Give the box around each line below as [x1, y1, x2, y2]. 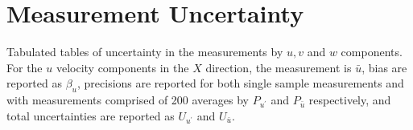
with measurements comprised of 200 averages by [6, 91, 249, 108]
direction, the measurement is [205, 59, 352, 75]
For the [6, 59, 43, 75]
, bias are [361, 59, 407, 75]
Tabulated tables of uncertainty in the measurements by [6, 43, 283, 60]
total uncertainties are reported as [6, 107, 175, 124]
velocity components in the [56, 59, 189, 75]
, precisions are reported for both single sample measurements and [76, 75, 404, 91]
